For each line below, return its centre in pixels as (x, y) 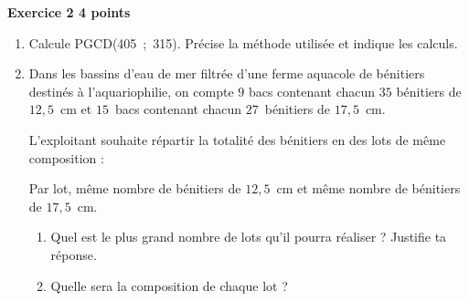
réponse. (74, 254)
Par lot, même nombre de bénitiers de (135, 188)
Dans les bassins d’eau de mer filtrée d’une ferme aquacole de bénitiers (227, 73)
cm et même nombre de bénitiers (368, 188)
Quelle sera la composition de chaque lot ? (169, 285)
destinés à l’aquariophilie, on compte (131, 91)
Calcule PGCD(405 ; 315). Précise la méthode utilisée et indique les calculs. (243, 42)
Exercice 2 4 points (69, 12)
